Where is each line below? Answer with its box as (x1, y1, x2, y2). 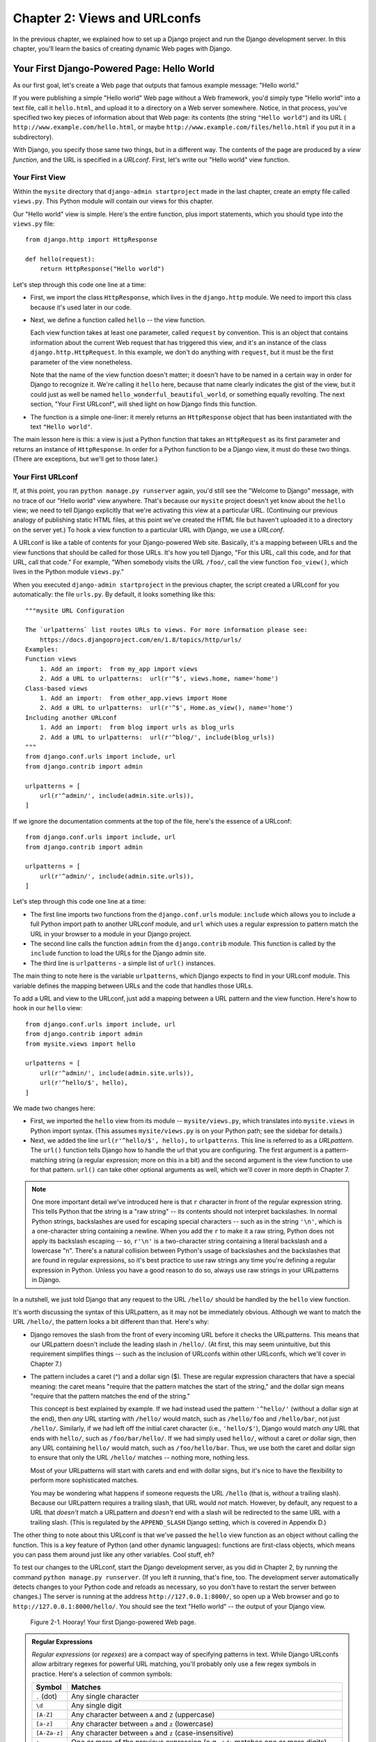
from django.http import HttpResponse (25, 236, 158, 244)
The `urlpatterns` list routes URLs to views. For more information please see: (25, 626, 308, 634)
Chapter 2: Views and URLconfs (13, 10, 201, 26)
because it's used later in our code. (30, 303, 132, 311)
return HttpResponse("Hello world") (39, 265, 165, 273)
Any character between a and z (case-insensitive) (70, 1728, 234, 1738)
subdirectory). (13, 132, 54, 141)
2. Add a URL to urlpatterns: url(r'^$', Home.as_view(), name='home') (39, 704, 294, 712)
